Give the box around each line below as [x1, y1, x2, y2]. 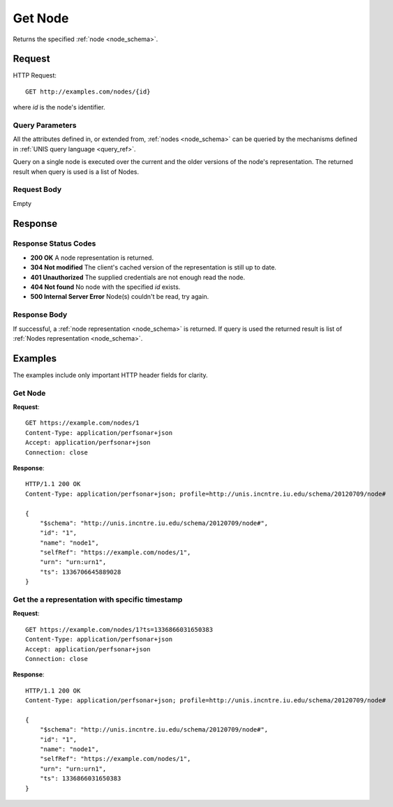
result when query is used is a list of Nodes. [13, 168, 140, 176]
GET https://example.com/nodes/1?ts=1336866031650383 [25, 625, 213, 633]
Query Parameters [13, 121, 77, 130]
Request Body [13, 185, 62, 195]
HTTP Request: [13, 71, 57, 80]
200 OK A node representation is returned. [30, 253, 154, 262]
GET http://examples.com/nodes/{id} [25, 87, 151, 96]
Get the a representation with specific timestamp [13, 595, 183, 604]
